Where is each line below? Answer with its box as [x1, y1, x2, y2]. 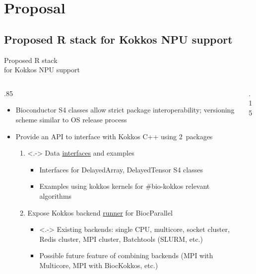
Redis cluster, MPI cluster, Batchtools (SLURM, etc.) [39, 233, 203, 244]
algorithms [39, 190, 72, 201]
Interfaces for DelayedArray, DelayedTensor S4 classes [39, 164, 203, 174]
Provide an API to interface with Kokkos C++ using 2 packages [15, 131, 213, 141]
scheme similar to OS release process [15, 114, 127, 124]
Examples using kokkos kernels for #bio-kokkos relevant [39, 181, 210, 191]
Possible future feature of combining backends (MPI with [39, 250, 213, 261]
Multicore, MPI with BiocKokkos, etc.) [39, 260, 158, 270]
